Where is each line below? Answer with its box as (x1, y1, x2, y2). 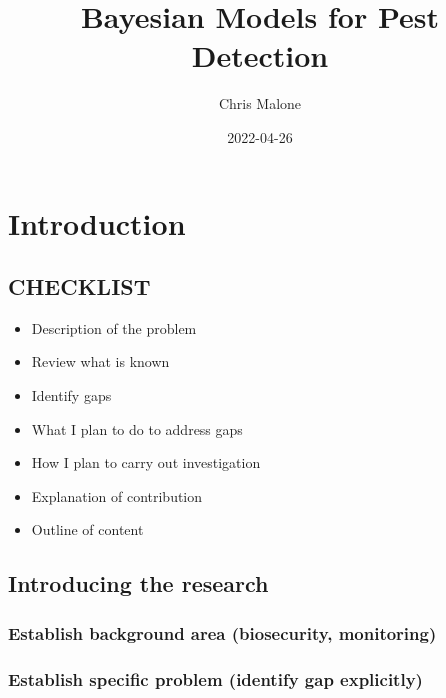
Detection (191, 35, 329, 76)
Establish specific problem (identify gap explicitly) (8, 666, 423, 691)
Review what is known (31, 351, 170, 372)
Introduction (8, 202, 186, 243)
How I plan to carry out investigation (31, 452, 261, 473)
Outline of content (31, 519, 144, 540)
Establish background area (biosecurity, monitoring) (8, 620, 437, 645)
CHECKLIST (8, 271, 151, 302)
